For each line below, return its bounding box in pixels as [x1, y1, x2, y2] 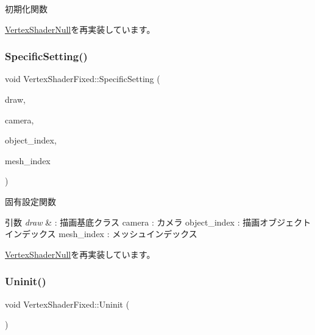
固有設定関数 [5, 195, 56, 207]
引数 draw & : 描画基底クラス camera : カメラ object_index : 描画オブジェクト [5, 215, 311, 228]
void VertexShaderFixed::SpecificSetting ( [5, 72, 160, 85]
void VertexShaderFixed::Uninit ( [5, 297, 130, 310]
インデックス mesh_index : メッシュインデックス [5, 227, 197, 240]
